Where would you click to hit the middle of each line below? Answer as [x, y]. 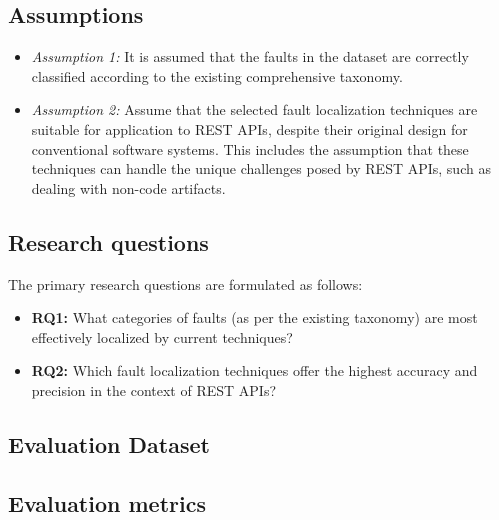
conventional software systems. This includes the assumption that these [250, 148]
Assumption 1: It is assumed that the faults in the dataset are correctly [250, 56]
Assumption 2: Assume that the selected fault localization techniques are [254, 109]
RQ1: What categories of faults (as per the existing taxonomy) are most [254, 317]
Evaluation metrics [107, 502]
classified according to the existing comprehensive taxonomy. [217, 75]
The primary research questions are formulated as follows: [185, 283]
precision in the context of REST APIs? [154, 389]
